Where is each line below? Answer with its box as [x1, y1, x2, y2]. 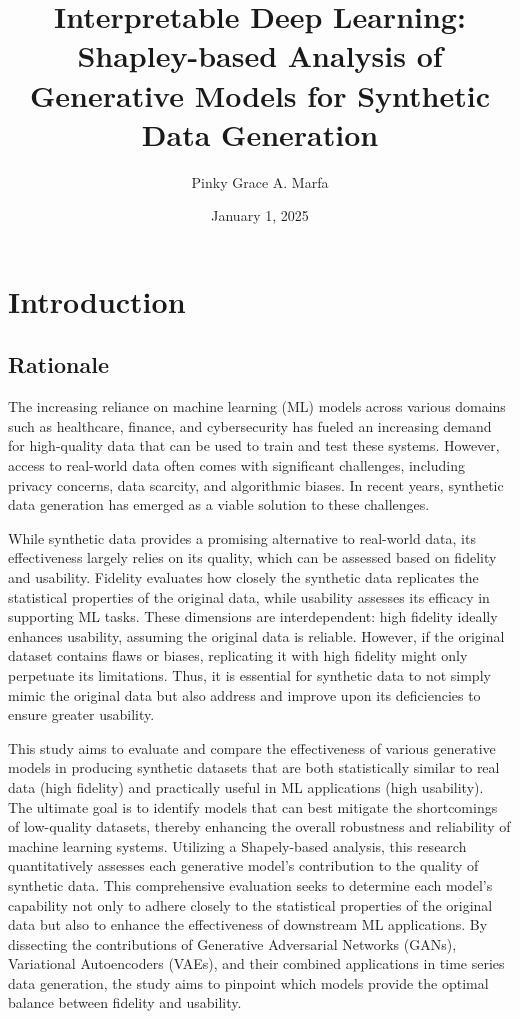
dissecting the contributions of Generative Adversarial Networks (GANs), [8, 933, 457, 954]
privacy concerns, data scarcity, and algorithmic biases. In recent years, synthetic [8, 474, 504, 495]
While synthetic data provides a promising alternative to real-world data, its [8, 527, 476, 548]
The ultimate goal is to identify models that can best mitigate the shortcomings [8, 796, 498, 817]
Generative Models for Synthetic [30, 74, 490, 115]
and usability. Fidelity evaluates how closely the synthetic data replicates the [8, 567, 479, 588]
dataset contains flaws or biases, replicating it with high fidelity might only [8, 645, 468, 666]
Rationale [8, 349, 109, 380]
